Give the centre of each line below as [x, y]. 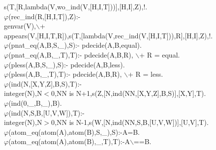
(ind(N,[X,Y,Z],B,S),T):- [45, 83]
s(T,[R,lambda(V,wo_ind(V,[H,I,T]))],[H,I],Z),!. [76, 6]
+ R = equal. [160, 54]
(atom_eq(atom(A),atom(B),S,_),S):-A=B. [74, 132]
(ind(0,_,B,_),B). [35, 103]
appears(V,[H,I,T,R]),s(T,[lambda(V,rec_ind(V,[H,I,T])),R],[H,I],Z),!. [108, 35]
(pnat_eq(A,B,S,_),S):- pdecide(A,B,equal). [75, 45]
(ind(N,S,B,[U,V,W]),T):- [46, 112]
